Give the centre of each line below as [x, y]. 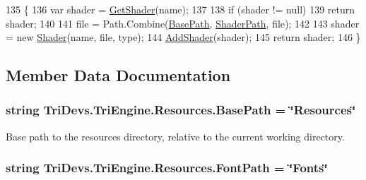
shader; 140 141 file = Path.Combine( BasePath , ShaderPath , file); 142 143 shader [183, 23]
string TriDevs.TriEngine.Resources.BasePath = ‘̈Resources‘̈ [181, 110]
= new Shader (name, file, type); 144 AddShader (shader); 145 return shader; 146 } [183, 37]
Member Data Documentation [118, 75]
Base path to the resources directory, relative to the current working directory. [175, 136]
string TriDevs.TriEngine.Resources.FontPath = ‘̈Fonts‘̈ [167, 168]
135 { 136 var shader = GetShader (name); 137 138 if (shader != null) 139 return [181, 9]
